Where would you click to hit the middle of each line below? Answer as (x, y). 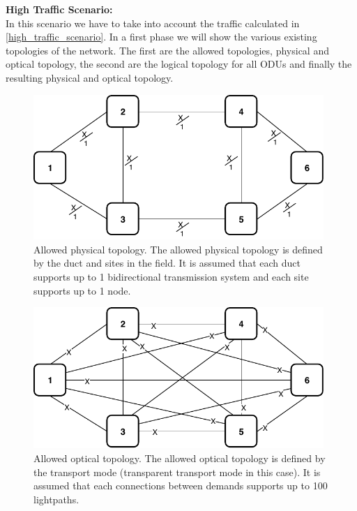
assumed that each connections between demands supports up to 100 (181, 486)
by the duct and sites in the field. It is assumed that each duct (167, 263)
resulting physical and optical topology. (90, 77)
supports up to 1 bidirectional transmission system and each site (171, 276)
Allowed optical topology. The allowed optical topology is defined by (180, 458)
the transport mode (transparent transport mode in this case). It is (177, 472)
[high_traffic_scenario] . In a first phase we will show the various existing (161, 37)
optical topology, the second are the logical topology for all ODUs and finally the (179, 64)
